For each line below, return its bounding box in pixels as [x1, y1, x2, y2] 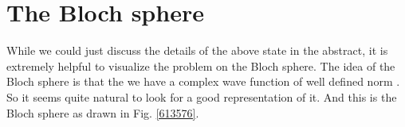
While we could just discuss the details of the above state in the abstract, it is [6, 42, 388, 59]
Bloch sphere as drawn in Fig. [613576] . [6, 104, 199, 121]
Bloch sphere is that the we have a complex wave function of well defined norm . [6, 73, 400, 90]
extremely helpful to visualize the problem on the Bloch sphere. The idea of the [6, 57, 395, 74]
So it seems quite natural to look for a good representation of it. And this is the [6, 88, 397, 105]
